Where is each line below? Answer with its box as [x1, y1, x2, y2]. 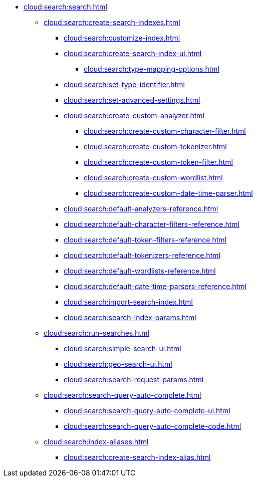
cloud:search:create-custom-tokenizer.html [84, 142, 227, 151]
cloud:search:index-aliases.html [44, 437, 149, 446]
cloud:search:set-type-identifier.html [64, 80, 185, 89]
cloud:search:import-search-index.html [64, 298, 193, 306]
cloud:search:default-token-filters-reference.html [64, 235, 227, 244]
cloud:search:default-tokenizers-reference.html [64, 251, 220, 260]
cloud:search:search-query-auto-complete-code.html [64, 422, 241, 430]
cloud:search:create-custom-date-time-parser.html [84, 189, 253, 197]
